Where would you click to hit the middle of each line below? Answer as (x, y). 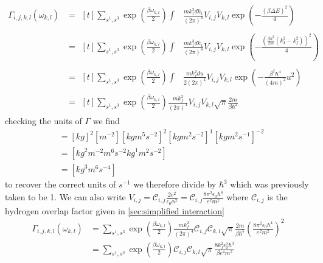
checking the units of (43, 120)
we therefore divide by (175, 184)
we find (106, 120)
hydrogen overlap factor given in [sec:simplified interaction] (115, 210)
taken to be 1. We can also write (65, 197)
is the (277, 197)
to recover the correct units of (61, 184)
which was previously (269, 184)
